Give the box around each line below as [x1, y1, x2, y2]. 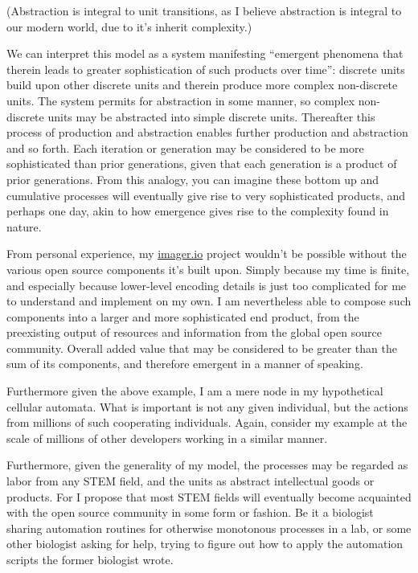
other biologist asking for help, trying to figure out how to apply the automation [6, 535, 404, 552]
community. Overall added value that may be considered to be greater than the [6, 339, 397, 356]
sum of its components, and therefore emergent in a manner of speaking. [6, 355, 363, 372]
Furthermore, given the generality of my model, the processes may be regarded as [6, 456, 408, 473]
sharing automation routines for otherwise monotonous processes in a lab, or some [6, 519, 412, 536]
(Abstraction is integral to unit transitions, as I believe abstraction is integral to [6, 2, 402, 18]
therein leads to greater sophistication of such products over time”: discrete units [6, 60, 405, 77]
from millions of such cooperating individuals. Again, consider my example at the [6, 414, 408, 431]
